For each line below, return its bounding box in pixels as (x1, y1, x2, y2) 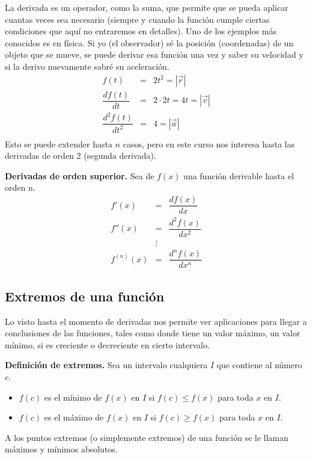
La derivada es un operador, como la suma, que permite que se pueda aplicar (5, 1, 289, 13)
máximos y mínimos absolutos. (5, 443, 118, 455)
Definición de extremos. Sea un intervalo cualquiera (5, 359, 208, 371)
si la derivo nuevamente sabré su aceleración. (5, 60, 170, 72)
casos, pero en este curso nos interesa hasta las (123, 137, 295, 150)
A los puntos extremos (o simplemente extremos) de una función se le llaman (5, 431, 289, 443)
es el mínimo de (44, 390, 102, 403)
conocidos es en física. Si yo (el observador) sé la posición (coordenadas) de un (5, 36, 294, 49)
